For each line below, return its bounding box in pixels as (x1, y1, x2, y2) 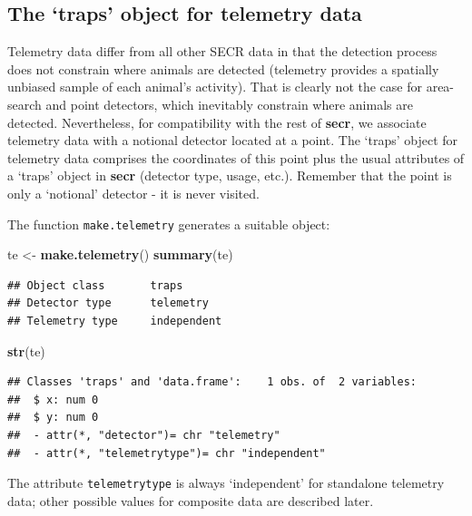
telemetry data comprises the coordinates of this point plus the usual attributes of (7, 148, 465, 167)
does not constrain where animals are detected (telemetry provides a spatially (7, 59, 439, 78)
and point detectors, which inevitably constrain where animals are (45, 94, 413, 113)
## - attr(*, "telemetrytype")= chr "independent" (7, 446, 326, 460)
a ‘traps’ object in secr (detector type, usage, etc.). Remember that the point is (7, 166, 452, 185)
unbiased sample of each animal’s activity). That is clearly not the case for (7, 77, 422, 96)
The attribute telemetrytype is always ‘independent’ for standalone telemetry (7, 473, 445, 492)
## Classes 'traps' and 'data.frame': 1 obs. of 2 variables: (7, 375, 418, 389)
